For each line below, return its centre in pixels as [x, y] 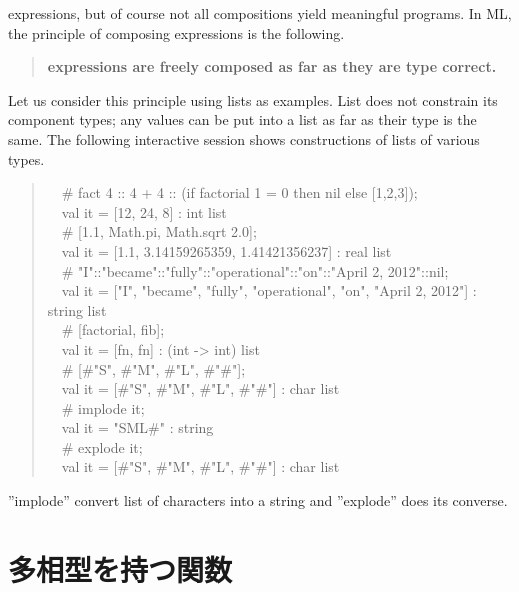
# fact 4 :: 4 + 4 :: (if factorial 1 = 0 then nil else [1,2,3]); [239, 192]
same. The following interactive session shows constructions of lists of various [244, 138]
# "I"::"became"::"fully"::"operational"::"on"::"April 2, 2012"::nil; [255, 270]
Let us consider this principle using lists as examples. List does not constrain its [253, 99]
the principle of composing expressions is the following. [176, 32]
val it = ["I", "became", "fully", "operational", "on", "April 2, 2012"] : [269, 290]
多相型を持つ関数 [120, 568]
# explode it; [102, 446]
